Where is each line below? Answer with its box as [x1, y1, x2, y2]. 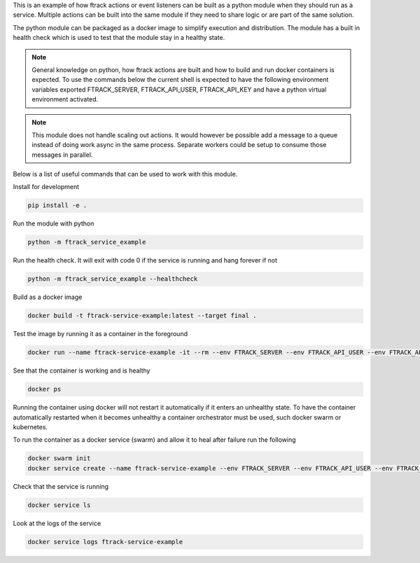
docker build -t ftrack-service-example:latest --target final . [27, 312, 257, 320]
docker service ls [27, 501, 91, 509]
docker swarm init [27, 454, 91, 462]
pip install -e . [27, 202, 87, 209]
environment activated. [31, 95, 99, 104]
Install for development [13, 183, 80, 191]
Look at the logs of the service [13, 519, 101, 527]
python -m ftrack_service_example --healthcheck [27, 275, 198, 283]
